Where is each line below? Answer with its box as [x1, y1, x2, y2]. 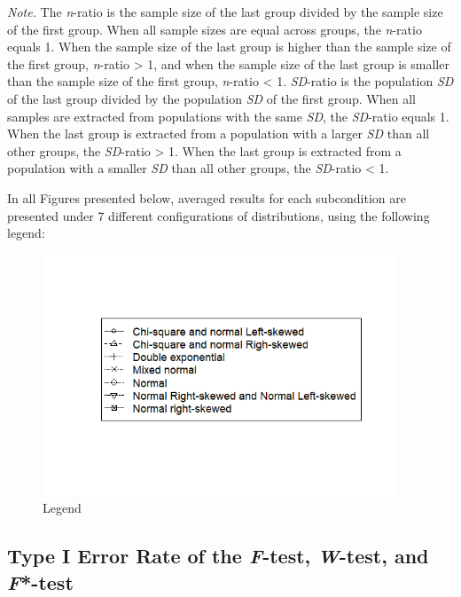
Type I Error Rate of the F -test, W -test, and [7, 542, 429, 570]
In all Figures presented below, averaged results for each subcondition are [7, 188, 406, 207]
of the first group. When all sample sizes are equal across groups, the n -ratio [7, 20, 422, 38]
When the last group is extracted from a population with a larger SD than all [7, 124, 430, 143]
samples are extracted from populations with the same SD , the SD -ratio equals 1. [7, 106, 449, 125]
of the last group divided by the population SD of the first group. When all [7, 89, 416, 107]
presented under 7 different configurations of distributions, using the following [7, 206, 430, 224]
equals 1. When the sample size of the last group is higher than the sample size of [7, 37, 451, 56]
